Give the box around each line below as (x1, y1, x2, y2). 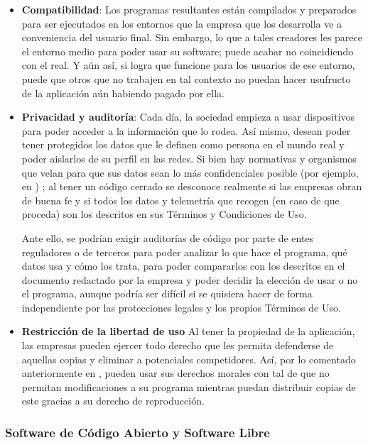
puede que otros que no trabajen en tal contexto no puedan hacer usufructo (21, 71, 351, 86)
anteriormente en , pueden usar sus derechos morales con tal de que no (21, 366, 330, 380)
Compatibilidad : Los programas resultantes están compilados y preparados (21, 2, 357, 16)
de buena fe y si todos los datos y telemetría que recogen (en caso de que (21, 192, 340, 207)
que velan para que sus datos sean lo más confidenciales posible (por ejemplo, (21, 165, 359, 180)
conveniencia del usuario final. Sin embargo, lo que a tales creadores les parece (21, 30, 362, 45)
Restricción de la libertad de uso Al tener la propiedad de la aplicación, (21, 324, 355, 339)
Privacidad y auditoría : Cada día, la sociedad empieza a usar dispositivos (21, 109, 355, 124)
